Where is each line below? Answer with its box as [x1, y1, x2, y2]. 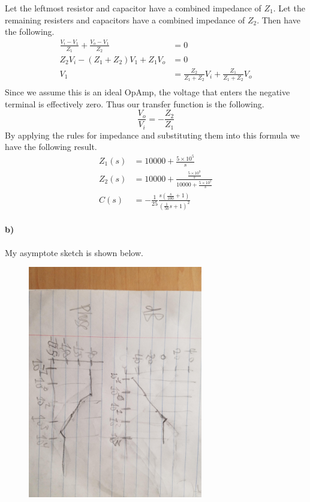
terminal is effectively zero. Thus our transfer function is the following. [5, 97, 264, 110]
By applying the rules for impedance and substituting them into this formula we [5, 128, 300, 141]
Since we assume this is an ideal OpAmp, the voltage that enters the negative [5, 86, 290, 98]
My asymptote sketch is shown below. [5, 246, 143, 258]
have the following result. [5, 140, 97, 153]
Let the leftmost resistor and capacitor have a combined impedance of [5, 2, 261, 14]
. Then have [257, 13, 300, 26]
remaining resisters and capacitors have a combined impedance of [5, 13, 245, 26]
